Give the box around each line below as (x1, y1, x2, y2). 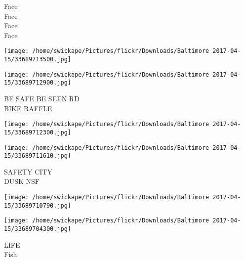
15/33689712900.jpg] (4, 79, 72, 87)
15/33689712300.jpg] (4, 129, 72, 136)
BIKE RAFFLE (4, 103, 52, 113)
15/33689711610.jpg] (4, 152, 72, 160)
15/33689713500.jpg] (4, 56, 72, 63)
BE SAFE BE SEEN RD (4, 93, 80, 103)
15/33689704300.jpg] (4, 225, 72, 232)
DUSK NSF (4, 176, 40, 186)
